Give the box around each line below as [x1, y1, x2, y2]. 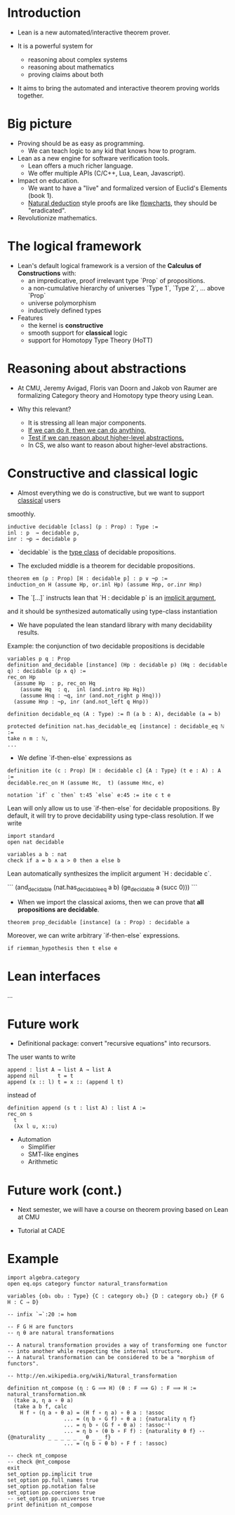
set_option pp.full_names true [7, 1477, 99, 1484]
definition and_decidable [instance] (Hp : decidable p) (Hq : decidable [7, 661, 228, 668]
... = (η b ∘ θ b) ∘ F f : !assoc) [63, 1440, 168, 1447]
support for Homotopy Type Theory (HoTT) [27, 335, 153, 345]
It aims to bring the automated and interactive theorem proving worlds [17, 84, 220, 92]
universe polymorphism [27, 298, 97, 307]
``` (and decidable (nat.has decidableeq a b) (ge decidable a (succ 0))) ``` [7, 883, 198, 893]
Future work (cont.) [7, 1182, 123, 1198]
